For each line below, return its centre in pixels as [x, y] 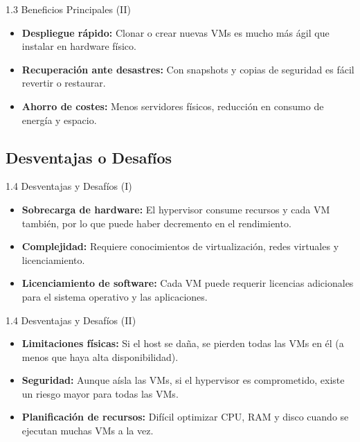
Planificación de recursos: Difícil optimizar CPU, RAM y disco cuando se [185, 417]
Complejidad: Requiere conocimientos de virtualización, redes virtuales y [180, 246]
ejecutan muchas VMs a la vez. [88, 431]
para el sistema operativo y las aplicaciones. [115, 296]
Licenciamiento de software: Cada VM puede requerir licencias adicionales [188, 283]
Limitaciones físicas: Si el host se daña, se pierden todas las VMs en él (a [183, 343]
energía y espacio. [59, 120]
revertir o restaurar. [64, 83]
